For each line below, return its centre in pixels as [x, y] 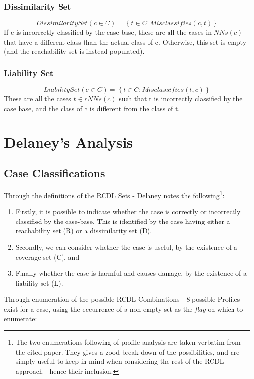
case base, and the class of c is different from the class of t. [92, 108]
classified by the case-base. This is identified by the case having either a [123, 221]
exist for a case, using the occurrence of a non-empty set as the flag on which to [124, 308]
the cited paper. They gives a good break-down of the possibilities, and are [127, 351]
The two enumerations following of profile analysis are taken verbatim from [128, 342]
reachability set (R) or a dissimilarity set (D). [84, 231]
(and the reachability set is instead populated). [74, 51]
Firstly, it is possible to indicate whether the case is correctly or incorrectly [128, 212]
